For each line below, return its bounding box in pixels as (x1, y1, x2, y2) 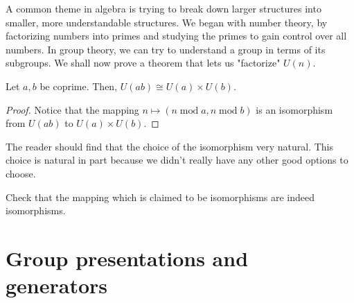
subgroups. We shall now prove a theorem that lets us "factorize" (6, 55, 281, 70)
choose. (6, 166, 36, 180)
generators (6, 271, 108, 300)
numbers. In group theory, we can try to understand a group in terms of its (6, 42, 326, 56)
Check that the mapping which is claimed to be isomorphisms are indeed (6, 189, 315, 204)
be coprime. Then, (39, 78, 118, 93)
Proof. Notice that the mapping (6, 102, 139, 116)
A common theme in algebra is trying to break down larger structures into (6, 1, 321, 15)
